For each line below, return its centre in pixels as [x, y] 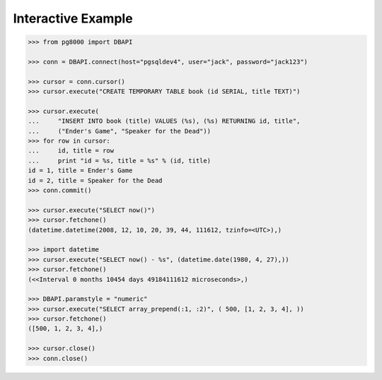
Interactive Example [73, 18]
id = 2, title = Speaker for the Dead [95, 180]
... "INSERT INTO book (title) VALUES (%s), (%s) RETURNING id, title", [164, 121]
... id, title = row [71, 151]
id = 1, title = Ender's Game [80, 171]
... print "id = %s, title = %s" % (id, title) [120, 160]
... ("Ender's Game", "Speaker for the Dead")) [120, 131]
